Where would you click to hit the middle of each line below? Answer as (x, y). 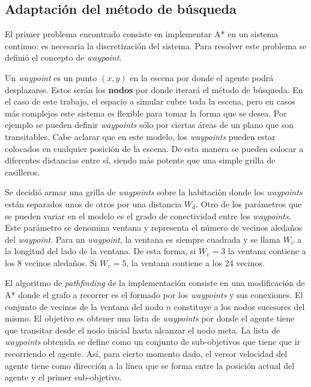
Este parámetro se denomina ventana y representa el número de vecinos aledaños (154, 227)
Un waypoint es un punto (51, 77)
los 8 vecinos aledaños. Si (51, 262)
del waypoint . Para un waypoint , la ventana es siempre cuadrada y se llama (143, 239)
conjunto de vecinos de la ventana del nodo (84, 306)
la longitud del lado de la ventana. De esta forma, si (101, 251)
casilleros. (23, 172)
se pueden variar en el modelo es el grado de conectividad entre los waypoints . (148, 215)
